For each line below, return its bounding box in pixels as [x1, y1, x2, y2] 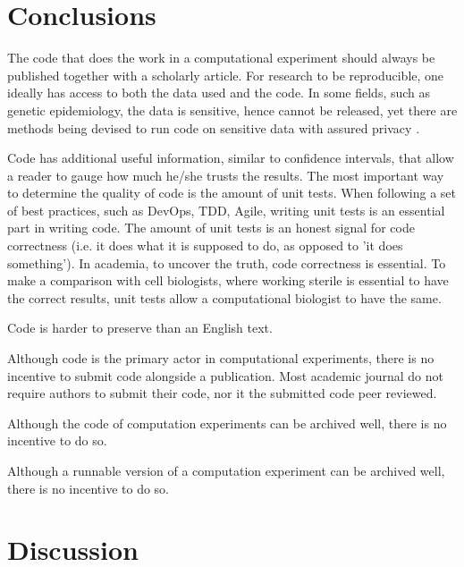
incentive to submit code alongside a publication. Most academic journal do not [7, 366, 443, 385]
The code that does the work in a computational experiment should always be [7, 48, 435, 67]
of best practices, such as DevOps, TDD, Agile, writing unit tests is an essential [7, 200, 445, 219]
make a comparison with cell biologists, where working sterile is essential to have [7, 271, 449, 290]
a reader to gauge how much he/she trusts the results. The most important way [7, 165, 444, 184]
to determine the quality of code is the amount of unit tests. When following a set [7, 183, 456, 202]
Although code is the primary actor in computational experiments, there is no [7, 349, 434, 368]
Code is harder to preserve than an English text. [7, 318, 273, 337]
